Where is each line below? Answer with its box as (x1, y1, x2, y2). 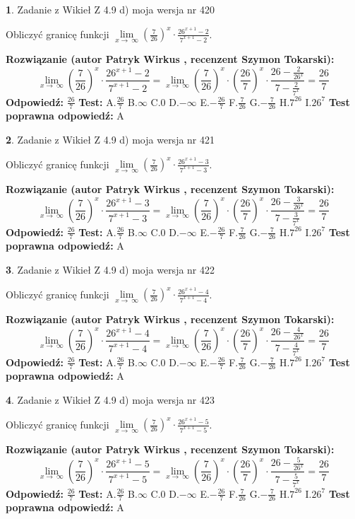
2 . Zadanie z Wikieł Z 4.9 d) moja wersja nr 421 (6, 132, 215, 146)
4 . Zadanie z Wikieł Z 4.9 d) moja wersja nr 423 (6, 392, 215, 407)
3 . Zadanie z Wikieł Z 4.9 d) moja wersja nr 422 (6, 262, 215, 276)
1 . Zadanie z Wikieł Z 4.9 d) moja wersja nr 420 (6, 2, 215, 16)
